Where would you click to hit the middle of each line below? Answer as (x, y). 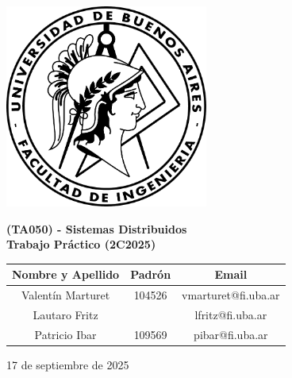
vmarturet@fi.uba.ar (231, 295)
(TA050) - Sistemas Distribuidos (97, 228)
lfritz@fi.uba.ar (231, 314)
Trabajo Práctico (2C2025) (81, 244)
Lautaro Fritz (65, 314)
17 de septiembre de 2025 (68, 364)
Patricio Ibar (65, 334)
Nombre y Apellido (66, 274)
